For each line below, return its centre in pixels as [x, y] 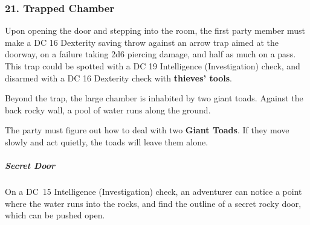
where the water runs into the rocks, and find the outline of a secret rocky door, [153, 203]
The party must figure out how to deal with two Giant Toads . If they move [147, 130]
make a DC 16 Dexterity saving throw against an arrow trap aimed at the [142, 42]
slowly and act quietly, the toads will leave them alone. [107, 141]
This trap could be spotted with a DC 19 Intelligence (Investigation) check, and [153, 66]
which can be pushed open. [55, 215]
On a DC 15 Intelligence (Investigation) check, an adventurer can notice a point [153, 192]
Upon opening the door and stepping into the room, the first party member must [155, 30]
